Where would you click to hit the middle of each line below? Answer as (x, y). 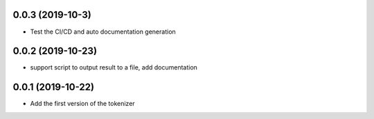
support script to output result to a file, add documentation (114, 67)
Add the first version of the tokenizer (82, 104)
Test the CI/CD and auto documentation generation (103, 32)
